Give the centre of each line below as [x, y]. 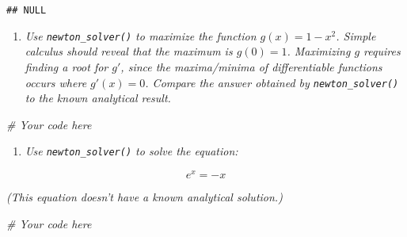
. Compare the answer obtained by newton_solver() [272, 82]
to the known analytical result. [98, 98]
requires [382, 51]
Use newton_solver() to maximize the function [141, 35]
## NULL [27, 10]
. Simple [356, 35]
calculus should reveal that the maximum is [129, 51]
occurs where [56, 82]
